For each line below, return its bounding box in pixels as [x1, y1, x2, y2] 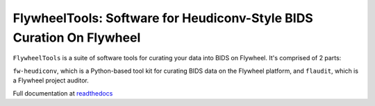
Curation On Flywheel [12, 30, 141, 45]
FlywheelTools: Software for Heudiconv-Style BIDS [12, 10, 314, 26]
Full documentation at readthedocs [12, 89, 113, 97]
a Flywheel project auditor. [12, 76, 90, 85]
